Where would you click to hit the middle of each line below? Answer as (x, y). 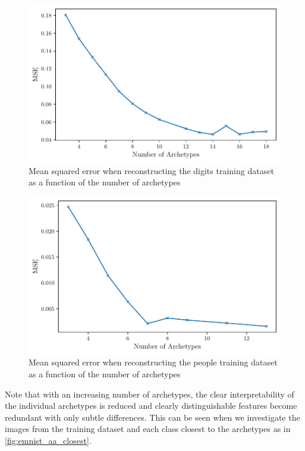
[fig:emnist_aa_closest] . (48, 440)
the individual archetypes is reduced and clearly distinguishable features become (151, 406)
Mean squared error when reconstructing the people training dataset (153, 362)
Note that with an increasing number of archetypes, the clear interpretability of (150, 394)
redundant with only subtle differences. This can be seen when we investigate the (152, 417)
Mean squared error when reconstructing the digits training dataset (151, 170)
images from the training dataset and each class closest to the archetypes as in (148, 429)
